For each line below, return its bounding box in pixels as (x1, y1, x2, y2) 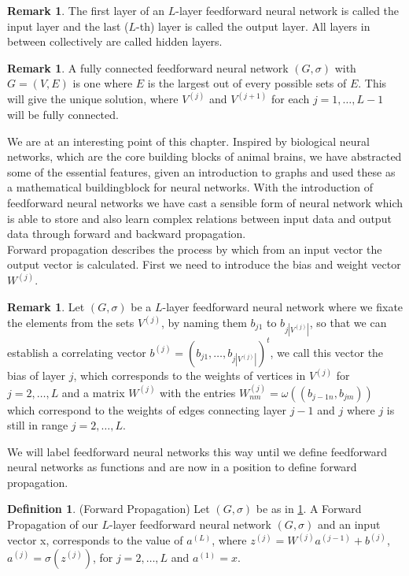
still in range (7, 417, 68, 433)
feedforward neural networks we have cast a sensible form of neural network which (7, 194, 403, 210)
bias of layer (7, 367, 66, 384)
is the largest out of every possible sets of (147, 75, 347, 91)
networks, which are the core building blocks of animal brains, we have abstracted (7, 148, 402, 165)
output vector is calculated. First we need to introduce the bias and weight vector (7, 256, 401, 273)
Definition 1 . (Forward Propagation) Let (7, 500, 210, 517)
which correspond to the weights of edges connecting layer (7, 401, 286, 418)
